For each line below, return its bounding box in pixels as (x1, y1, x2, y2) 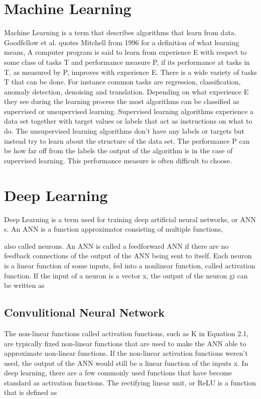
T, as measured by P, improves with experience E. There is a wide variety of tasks (4, 66, 257, 77)
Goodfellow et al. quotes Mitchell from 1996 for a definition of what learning (4, 37, 239, 47)
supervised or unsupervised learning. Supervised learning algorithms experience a (4, 106, 254, 116)
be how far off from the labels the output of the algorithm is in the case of (4, 145, 233, 156)
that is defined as (4, 387, 57, 397)
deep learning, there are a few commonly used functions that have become (4, 367, 232, 378)
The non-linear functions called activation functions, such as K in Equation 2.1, (4, 328, 249, 338)
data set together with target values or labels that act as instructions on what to (4, 116, 252, 126)
